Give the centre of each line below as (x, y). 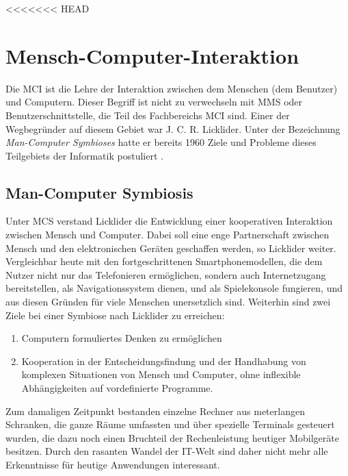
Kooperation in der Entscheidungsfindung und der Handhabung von (164, 361)
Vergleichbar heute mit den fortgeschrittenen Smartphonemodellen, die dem (164, 261)
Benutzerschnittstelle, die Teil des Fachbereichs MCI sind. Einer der (148, 115)
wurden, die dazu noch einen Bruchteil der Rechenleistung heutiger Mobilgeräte (172, 437)
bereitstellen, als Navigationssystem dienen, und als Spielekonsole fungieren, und (174, 288)
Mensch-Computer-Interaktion (152, 55)
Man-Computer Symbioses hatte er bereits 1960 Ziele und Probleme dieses (161, 142)
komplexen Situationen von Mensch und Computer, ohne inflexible (161, 374)
